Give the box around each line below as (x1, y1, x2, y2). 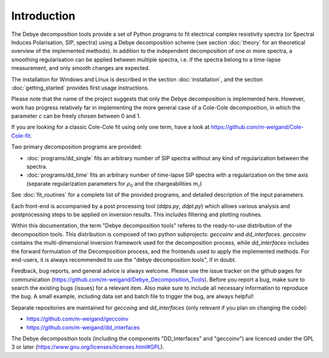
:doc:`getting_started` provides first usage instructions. (11, 84, 149, 91)
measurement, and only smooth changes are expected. (11, 65, 150, 72)
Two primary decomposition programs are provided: (11, 143, 143, 150)
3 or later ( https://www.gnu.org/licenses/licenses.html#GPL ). (11, 343, 164, 351)
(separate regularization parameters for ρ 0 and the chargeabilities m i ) (26, 180, 202, 189)
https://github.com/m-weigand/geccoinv (26, 315, 129, 323)
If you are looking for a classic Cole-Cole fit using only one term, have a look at (11, 124, 210, 131)
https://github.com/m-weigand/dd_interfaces (26, 323, 140, 331)
